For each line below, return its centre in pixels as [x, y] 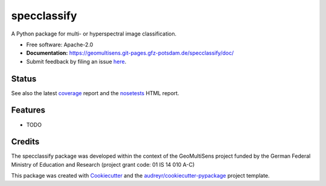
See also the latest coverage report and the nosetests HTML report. [95, 93]
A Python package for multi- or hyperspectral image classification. [94, 34]
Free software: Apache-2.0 [60, 45]
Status [24, 79]
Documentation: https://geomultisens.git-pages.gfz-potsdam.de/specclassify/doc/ [130, 53]
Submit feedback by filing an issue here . [76, 61]
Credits [25, 142]
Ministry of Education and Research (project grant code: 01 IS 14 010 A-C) [103, 164]
